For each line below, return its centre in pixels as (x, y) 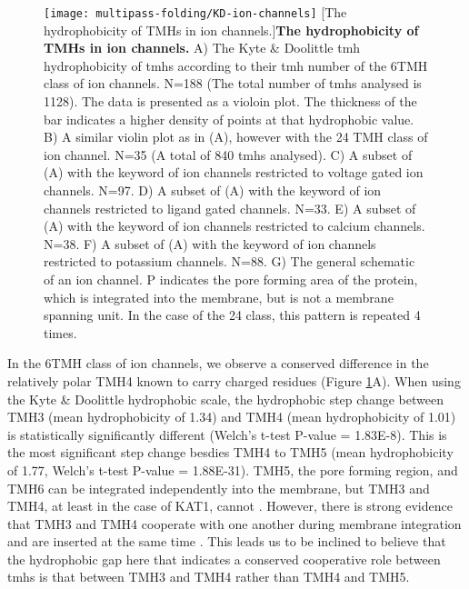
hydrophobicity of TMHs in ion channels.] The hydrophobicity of (231, 30)
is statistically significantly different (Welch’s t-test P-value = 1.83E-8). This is (227, 434)
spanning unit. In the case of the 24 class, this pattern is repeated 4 (232, 315)
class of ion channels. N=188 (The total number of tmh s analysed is (233, 83)
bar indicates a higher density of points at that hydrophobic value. (229, 119)
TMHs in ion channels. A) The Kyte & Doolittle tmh (202, 48)
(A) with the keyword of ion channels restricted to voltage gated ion (234, 172)
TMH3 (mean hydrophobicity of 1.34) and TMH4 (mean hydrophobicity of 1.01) (232, 417)
